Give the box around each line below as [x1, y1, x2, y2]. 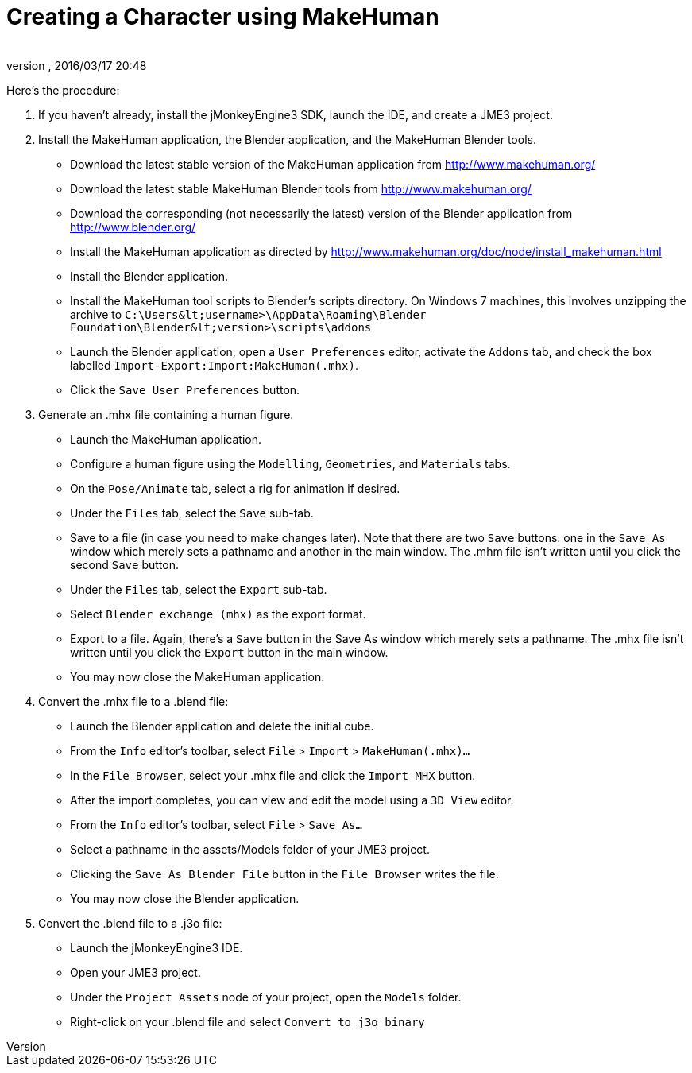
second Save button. [70, 557, 179, 571]
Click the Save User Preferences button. [70, 382, 300, 397]
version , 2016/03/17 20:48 [6, 58, 147, 72]
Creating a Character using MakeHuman [6, 3, 439, 30]
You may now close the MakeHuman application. [70, 669, 325, 684]
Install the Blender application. [70, 269, 228, 283]
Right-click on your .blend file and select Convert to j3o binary [70, 1014, 425, 1028]
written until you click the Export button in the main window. [70, 645, 389, 659]
